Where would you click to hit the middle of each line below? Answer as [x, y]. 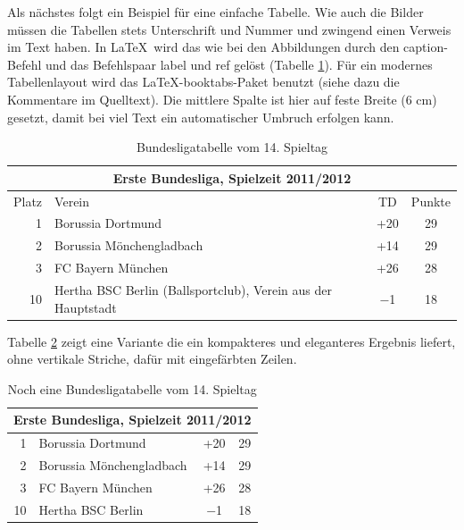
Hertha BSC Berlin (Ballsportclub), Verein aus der [193, 289]
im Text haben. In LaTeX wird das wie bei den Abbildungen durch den [203, 47]
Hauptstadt [86, 307]
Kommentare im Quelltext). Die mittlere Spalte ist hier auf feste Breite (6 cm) [222, 99]
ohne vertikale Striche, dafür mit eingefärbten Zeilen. [152, 359]
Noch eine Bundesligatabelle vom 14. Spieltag [132, 388]
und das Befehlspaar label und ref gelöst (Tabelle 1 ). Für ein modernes [239, 64]
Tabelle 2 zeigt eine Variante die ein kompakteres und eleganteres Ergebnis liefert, [232, 341]
